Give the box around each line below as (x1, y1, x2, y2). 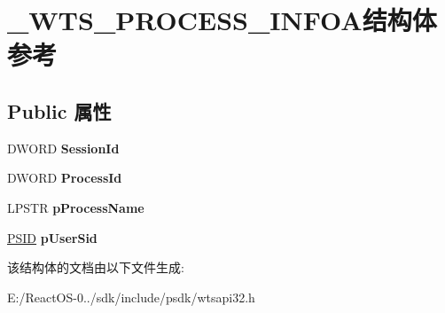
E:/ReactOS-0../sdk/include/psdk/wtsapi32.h (7, 287, 255, 306)
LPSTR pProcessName (7, 198, 144, 216)
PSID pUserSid (7, 228, 98, 246)
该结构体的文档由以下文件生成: (7, 258, 184, 277)
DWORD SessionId (7, 138, 120, 157)
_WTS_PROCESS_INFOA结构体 (7, 2, 437, 38)
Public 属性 (7, 97, 112, 124)
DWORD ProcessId (7, 168, 122, 187)
